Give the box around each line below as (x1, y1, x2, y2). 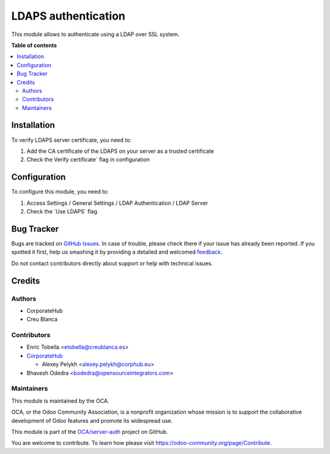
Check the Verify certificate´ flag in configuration (26, 156, 150, 163)
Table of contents (11, 42, 57, 49)
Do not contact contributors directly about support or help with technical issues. (11, 260, 213, 267)
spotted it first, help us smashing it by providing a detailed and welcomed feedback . (11, 248, 223, 256)
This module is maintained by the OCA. (11, 397, 109, 405)
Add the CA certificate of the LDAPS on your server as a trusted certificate (26, 147, 215, 155)
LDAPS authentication (11, 9, 125, 23)
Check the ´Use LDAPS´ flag (26, 208, 98, 215)
